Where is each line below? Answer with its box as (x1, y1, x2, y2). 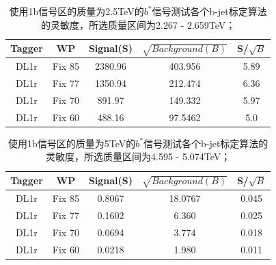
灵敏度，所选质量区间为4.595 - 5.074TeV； (46, 149, 231, 164)
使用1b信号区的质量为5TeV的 (8, 136, 136, 150)
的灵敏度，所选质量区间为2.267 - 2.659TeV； (41, 17, 236, 31)
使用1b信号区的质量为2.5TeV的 (9, 4, 144, 18)
